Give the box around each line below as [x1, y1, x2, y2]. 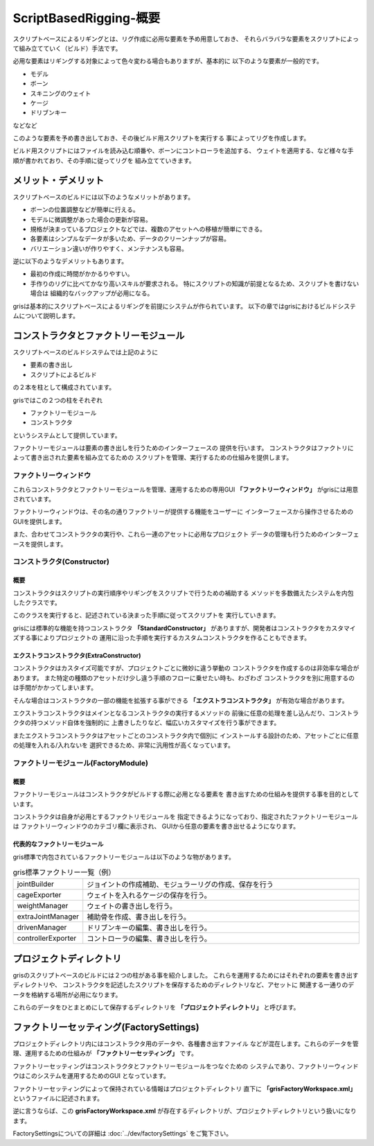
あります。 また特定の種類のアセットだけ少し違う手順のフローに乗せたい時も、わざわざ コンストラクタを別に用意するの [12, 673, 355, 682]
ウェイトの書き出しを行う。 [87, 901, 177, 911]
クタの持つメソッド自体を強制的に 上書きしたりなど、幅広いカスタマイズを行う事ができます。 [12, 718, 280, 727]
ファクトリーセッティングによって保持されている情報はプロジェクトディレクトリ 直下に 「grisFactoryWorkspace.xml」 [12, 1084, 357, 1093]
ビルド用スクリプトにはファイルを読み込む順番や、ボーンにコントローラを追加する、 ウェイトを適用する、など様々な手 [12, 146, 354, 155]
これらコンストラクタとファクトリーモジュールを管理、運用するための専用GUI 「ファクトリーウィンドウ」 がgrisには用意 [12, 485, 359, 494]
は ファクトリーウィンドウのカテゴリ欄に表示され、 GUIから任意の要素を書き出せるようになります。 [12, 822, 300, 831]
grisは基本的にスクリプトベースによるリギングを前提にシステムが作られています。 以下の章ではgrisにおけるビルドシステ [12, 302, 357, 310]
